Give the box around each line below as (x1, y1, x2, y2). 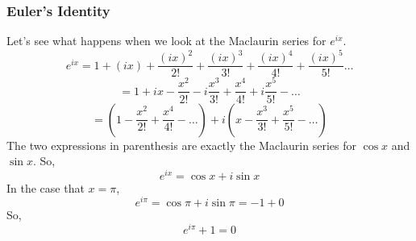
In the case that (6, 179, 85, 196)
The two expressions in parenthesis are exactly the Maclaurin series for (6, 136, 356, 153)
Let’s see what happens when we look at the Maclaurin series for (6, 32, 327, 49)
